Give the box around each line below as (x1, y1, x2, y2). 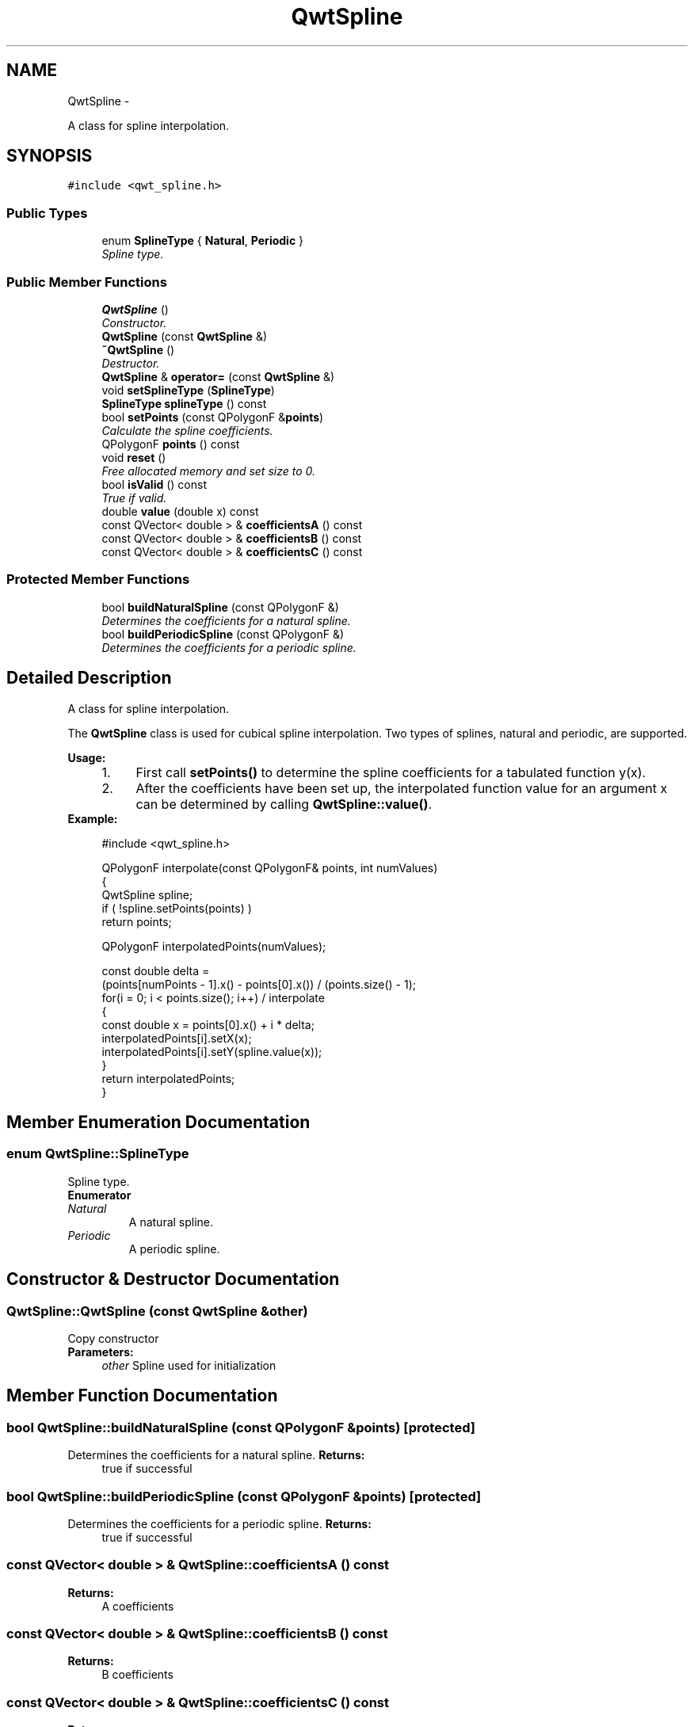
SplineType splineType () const (101, 396, 267, 410)
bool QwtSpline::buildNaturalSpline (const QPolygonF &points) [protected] (6, 1419, 475, 1435)
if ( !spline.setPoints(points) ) (101, 901, 252, 915)
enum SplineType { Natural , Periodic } (101, 234, 304, 248)
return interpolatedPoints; (101, 1071, 235, 1085)
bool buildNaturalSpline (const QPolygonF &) (101, 600, 339, 614)
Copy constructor (67, 1331, 159, 1345)
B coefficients (101, 1668, 173, 1682)
